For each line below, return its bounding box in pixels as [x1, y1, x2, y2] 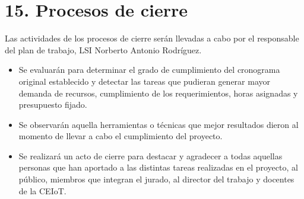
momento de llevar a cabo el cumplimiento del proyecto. [18, 130, 223, 142]
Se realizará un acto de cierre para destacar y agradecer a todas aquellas [18, 149, 283, 162]
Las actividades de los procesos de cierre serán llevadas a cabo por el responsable [5, 32, 299, 44]
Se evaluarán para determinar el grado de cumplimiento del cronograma [18, 63, 280, 76]
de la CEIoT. [18, 184, 66, 197]
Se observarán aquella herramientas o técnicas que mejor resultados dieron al [18, 118, 299, 130]
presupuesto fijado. [18, 98, 87, 111]
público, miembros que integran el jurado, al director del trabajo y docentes [18, 173, 294, 185]
